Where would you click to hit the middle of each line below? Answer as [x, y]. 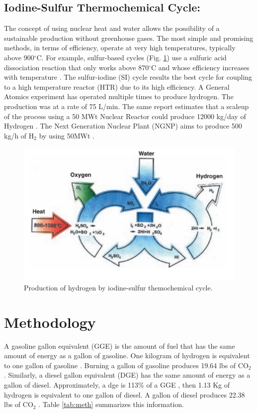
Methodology [50, 322]
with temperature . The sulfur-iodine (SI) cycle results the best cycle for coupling [128, 77]
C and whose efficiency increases [200, 67]
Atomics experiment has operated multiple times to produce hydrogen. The [119, 96]
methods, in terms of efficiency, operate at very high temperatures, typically [120, 48]
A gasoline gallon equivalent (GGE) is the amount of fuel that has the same [120, 345]
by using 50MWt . [67, 135]
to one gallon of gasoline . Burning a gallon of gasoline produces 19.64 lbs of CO [126, 365]
